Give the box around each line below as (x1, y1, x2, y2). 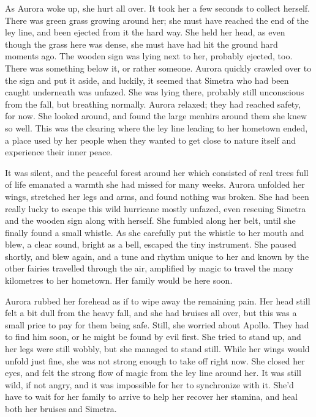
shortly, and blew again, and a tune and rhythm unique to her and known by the (5, 249, 309, 262)
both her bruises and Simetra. (5, 402, 117, 415)
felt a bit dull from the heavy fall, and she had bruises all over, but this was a (5, 306, 297, 319)
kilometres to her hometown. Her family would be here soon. (5, 274, 233, 287)
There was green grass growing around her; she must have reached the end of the (5, 13, 309, 26)
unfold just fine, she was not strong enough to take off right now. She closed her (5, 354, 305, 367)
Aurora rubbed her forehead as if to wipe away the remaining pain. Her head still (5, 294, 310, 307)
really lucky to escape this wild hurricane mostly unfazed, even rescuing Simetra (5, 202, 306, 215)
